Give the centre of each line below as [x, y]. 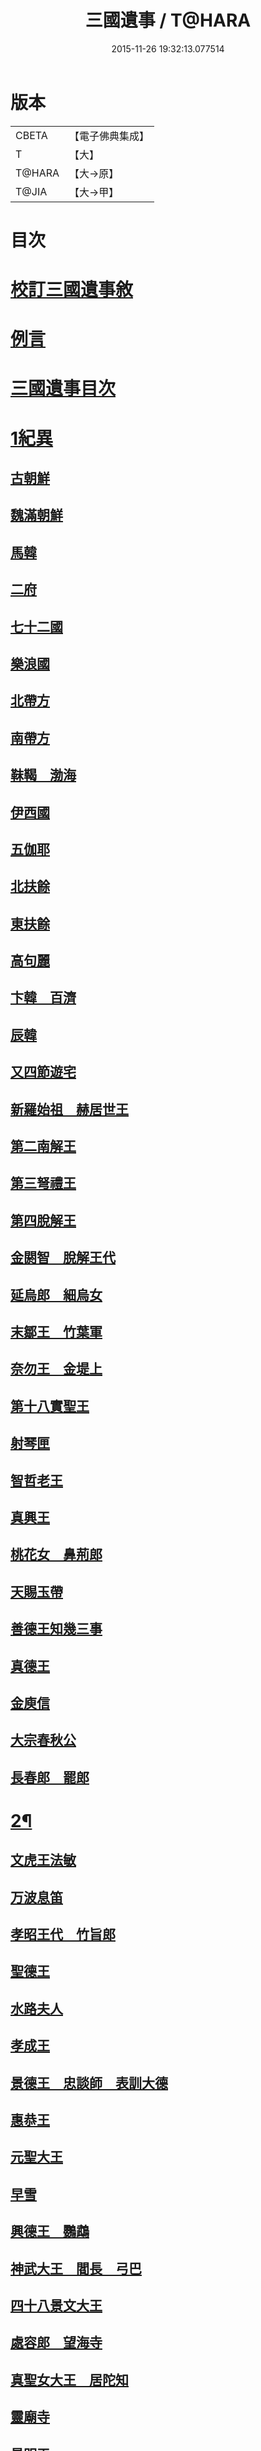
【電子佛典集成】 [109, 136]
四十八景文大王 [56, 2305]
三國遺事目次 [63, 388]
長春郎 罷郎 [50, 1777]
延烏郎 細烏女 [56, 1294]
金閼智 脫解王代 [63, 1257]
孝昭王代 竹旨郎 [63, 1934]
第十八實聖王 [50, 1406]
